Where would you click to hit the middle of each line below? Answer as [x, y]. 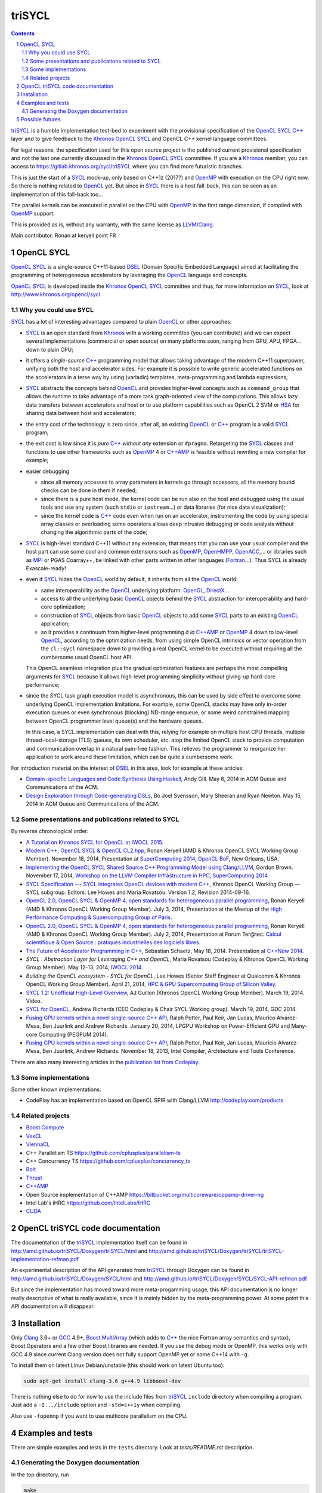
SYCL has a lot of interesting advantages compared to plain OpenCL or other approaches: [121, 322]
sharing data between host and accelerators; [81, 413]
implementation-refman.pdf [45, 1259]
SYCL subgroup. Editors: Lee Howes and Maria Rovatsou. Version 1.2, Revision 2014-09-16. [138, 892]
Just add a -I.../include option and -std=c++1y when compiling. [96, 1405]
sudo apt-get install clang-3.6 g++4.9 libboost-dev [102, 1381]
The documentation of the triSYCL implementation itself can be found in [99, 1243]
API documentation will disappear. [53, 1306]
